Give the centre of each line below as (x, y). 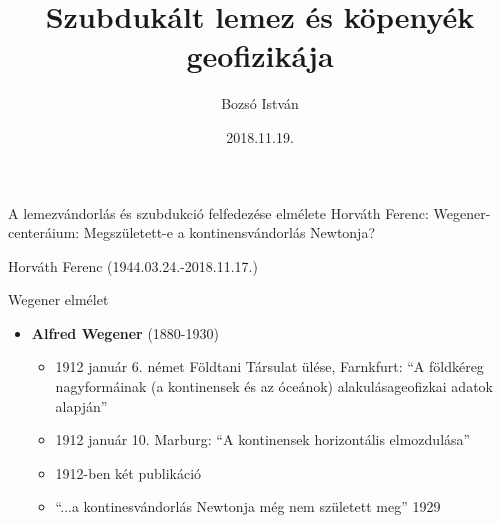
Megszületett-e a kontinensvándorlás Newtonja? (229, 232)
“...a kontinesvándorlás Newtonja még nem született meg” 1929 (248, 506)
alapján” (81, 405)
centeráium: (44, 232)
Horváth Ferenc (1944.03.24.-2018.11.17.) (133, 265)
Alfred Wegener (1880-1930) (125, 332)
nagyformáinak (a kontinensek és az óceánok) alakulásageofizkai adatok (274, 386)
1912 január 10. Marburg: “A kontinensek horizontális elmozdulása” (263, 439)
